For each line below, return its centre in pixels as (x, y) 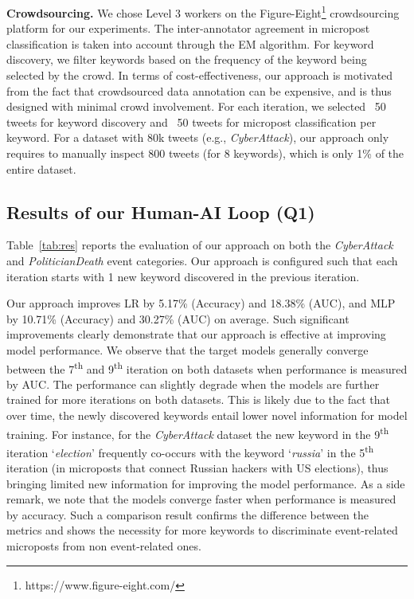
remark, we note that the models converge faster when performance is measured (201, 499)
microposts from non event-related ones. (104, 546)
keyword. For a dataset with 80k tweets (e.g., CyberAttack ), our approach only (198, 137)
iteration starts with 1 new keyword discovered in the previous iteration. (183, 276)
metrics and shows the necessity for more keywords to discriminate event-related (202, 530)
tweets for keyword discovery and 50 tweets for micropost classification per (191, 121)
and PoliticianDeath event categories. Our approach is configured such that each (202, 260)
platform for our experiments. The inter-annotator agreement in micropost (188, 28)
